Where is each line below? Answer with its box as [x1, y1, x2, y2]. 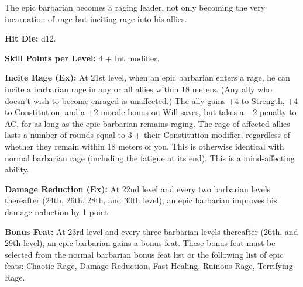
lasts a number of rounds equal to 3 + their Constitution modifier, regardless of [5, 129, 290, 141]
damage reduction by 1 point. [5, 205, 111, 217]
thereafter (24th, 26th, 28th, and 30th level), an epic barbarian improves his [5, 194, 277, 206]
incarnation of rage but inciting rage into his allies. [5, 12, 187, 25]
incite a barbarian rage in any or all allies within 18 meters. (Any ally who [5, 82, 272, 95]
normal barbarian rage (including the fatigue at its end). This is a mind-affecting [5, 151, 295, 164]
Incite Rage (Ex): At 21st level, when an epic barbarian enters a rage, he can [5, 71, 290, 84]
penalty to [259, 106, 297, 118]
